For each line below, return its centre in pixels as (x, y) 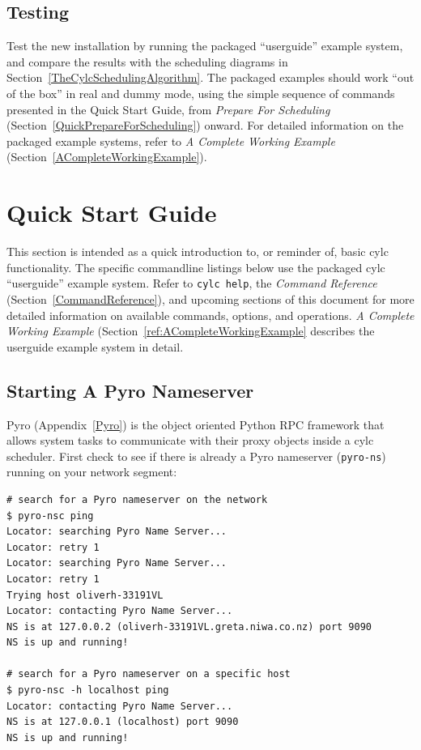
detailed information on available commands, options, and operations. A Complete (210, 315)
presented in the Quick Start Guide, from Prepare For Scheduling (168, 109)
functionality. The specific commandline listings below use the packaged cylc (196, 267)
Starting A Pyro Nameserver (130, 390)
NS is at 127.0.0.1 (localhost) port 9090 (123, 722)
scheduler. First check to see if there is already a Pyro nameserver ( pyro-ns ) (196, 456)
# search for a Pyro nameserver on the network (137, 499)
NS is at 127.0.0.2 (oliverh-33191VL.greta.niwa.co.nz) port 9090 (189, 626)
